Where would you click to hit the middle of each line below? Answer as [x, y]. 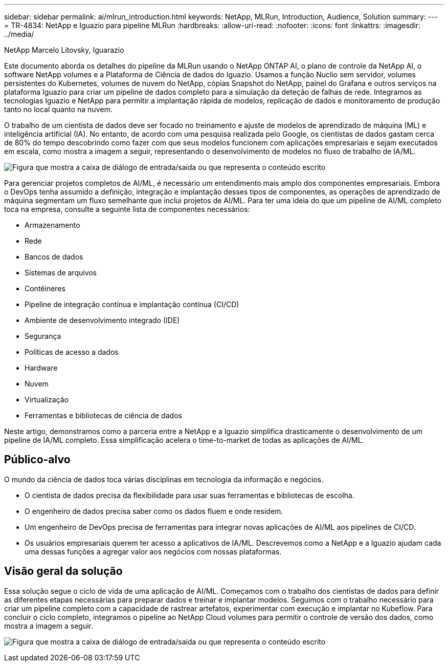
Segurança [43, 336]
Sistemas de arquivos [61, 273]
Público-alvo [37, 460]
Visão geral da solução [63, 571]
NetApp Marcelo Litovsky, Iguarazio [64, 50]
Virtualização [47, 400]
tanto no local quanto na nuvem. [58, 109]
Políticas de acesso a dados [72, 352]
